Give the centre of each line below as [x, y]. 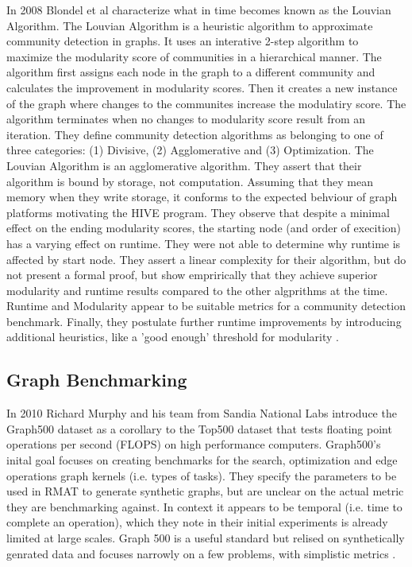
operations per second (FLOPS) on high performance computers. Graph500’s [194, 444]
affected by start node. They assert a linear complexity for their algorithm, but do [206, 259]
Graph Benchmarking [97, 380]
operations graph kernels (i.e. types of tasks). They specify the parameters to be [202, 475]
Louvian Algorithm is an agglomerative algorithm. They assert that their [184, 165]
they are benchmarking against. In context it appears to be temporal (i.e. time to [204, 506]
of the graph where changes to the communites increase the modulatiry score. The [206, 103]
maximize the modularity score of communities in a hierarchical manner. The [194, 56]
